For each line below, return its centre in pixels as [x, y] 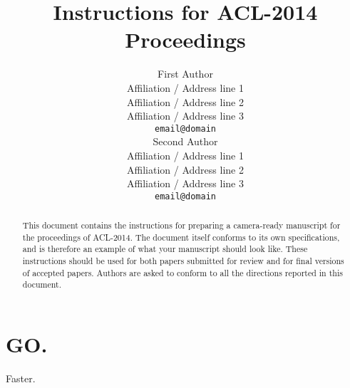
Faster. [21, 378]
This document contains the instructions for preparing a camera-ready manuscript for [181, 225]
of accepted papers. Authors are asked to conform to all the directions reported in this [182, 272]
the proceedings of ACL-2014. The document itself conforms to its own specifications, [181, 237]
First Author [185, 74]
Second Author [185, 141]
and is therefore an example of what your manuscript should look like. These [165, 249]
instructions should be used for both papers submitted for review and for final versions [183, 261]
